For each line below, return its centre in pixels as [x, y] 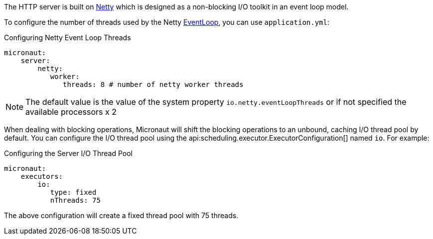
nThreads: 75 [75, 200]
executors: [42, 176]
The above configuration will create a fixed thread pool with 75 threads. [121, 215]
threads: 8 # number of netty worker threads [153, 84]
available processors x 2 [71, 112]
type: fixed [73, 192]
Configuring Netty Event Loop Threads [68, 38]
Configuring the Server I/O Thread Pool [68, 153]
